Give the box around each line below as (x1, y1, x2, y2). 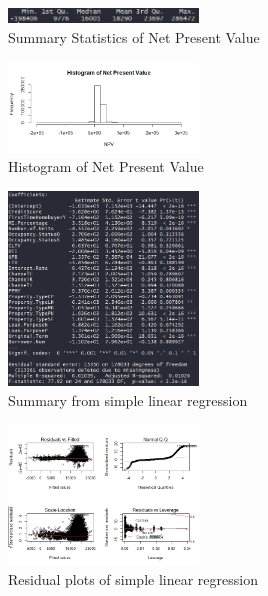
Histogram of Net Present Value (8, 156, 204, 177)
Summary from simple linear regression (8, 389, 248, 410)
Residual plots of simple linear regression (8, 568, 258, 589)
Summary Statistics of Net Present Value (8, 26, 260, 47)
